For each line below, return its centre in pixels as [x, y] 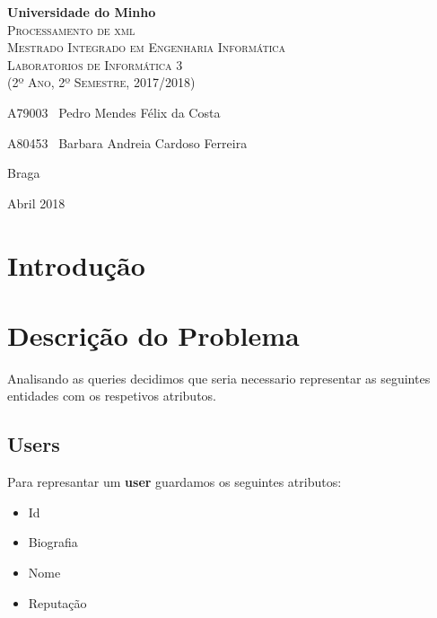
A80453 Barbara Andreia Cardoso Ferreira [127, 142]
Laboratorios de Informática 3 [95, 64]
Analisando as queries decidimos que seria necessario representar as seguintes [219, 378]
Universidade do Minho [82, 12]
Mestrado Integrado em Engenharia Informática [147, 47]
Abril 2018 [36, 203]
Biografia [53, 542]
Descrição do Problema [153, 335]
